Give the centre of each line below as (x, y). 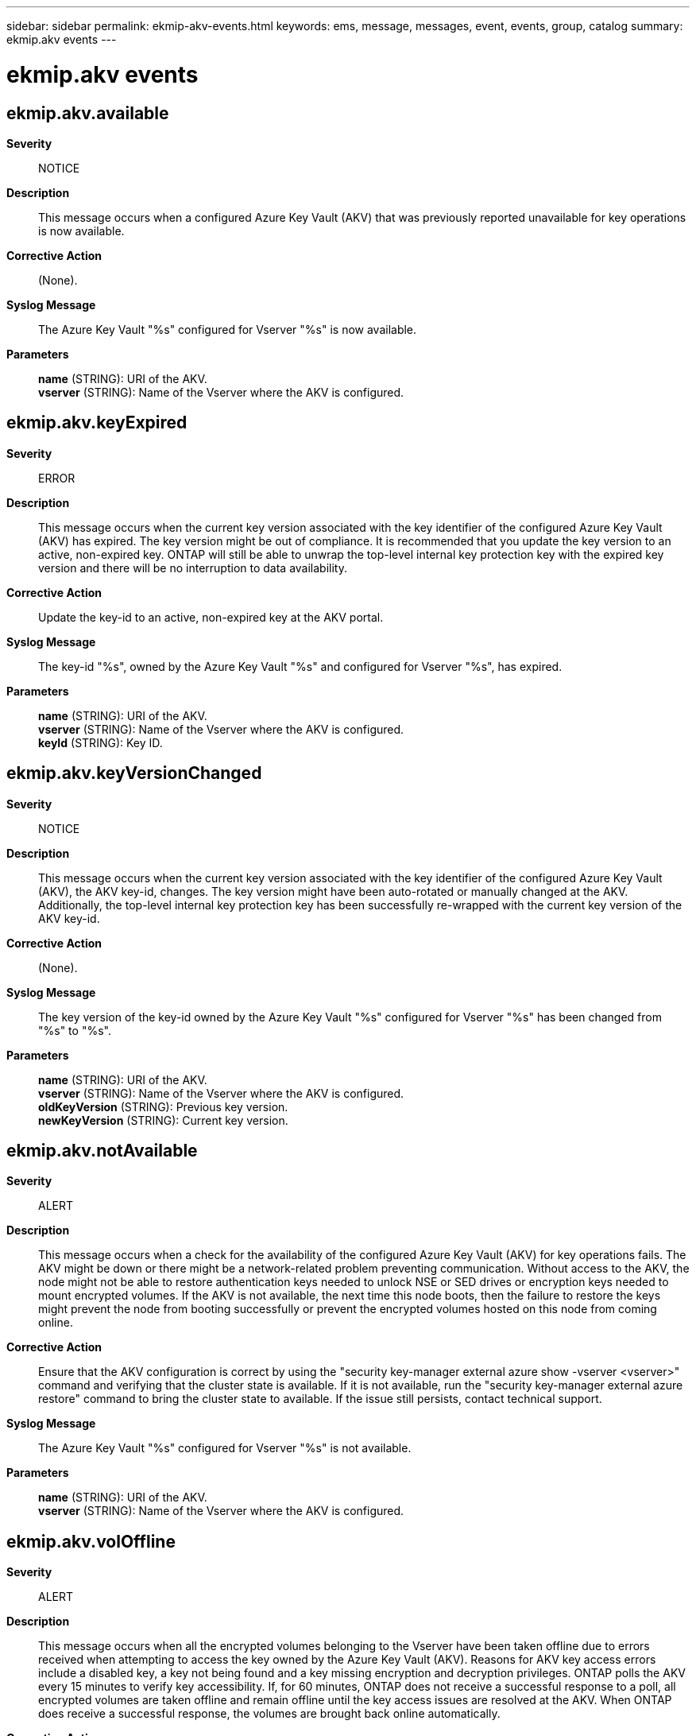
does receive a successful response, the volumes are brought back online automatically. (269, 1714)
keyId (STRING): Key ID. (101, 742)
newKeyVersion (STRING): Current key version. (163, 1120)
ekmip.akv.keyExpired (97, 423)
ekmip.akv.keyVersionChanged (134, 773)
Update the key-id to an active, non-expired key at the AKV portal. (211, 617)
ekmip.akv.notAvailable (102, 1151)
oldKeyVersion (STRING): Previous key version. (163, 1106)
